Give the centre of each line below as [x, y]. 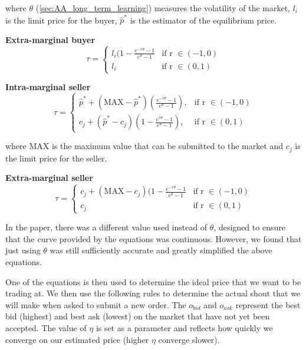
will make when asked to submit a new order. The [96, 304]
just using [23, 250]
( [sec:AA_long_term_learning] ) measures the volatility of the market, [163, 8]
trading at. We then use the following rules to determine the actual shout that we [153, 293]
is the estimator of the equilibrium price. [203, 20]
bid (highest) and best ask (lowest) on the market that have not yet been [138, 316]
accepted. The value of [46, 327]
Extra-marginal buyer [50, 39]
